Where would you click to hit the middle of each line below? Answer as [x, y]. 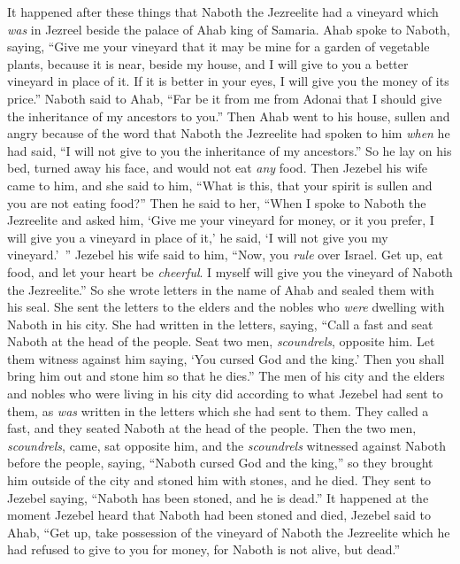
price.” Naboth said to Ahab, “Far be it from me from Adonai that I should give [225, 98]
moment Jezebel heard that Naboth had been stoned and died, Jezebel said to [219, 515]
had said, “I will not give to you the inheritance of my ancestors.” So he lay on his [230, 150]
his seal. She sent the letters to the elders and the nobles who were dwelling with [226, 307]
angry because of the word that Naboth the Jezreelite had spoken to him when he [229, 133]
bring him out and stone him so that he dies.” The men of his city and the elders [226, 376]
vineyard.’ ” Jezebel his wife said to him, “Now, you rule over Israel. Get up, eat [226, 255]
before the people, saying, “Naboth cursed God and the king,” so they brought [220, 463]
